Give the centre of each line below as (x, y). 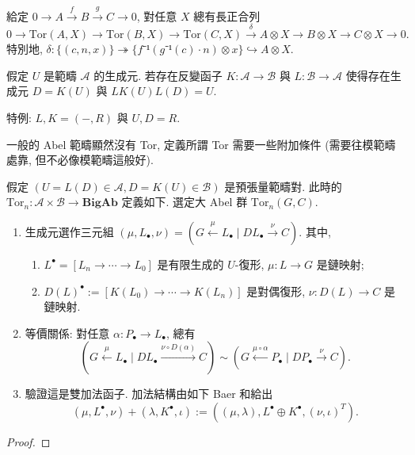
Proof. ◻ (29, 441)
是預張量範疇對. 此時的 (283, 186)
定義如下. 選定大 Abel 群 (185, 202)
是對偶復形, (276, 291)
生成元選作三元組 (69, 231)
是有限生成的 (190, 264)
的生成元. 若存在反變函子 (158, 75)
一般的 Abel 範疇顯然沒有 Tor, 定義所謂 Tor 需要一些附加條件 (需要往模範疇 (201, 144)
